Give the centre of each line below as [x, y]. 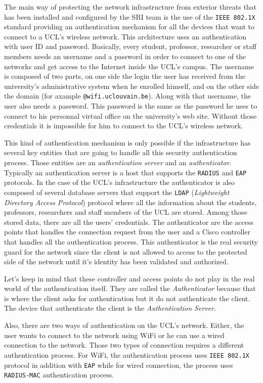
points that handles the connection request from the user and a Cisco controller [127, 232]
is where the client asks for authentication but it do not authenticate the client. [127, 298]
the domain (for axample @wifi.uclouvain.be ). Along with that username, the [127, 96]
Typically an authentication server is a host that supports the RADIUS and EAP [125, 172]
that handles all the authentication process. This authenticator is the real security [131, 241]
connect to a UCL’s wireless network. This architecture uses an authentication [125, 36]
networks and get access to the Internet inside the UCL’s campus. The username [129, 66]
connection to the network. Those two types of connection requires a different [124, 345]
